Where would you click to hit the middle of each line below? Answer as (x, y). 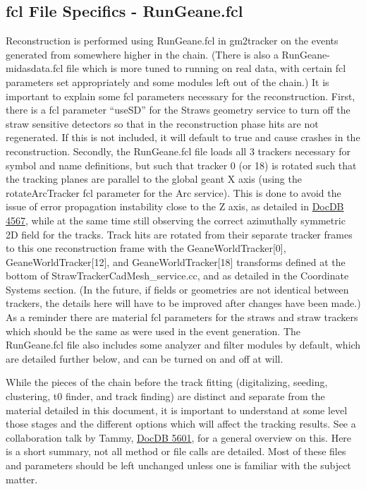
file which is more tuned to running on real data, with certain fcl (206, 68)
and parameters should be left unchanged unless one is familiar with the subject (178, 465)
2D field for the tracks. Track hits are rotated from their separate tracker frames (179, 234)
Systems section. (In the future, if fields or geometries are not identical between (177, 289)
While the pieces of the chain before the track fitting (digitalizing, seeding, (167, 382)
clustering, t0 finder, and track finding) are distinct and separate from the (165, 396)
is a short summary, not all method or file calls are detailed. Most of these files (176, 451)
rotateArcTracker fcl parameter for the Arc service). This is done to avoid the (173, 192)
